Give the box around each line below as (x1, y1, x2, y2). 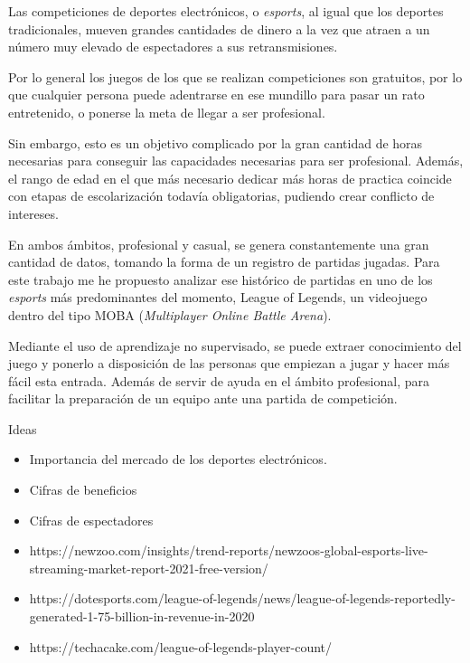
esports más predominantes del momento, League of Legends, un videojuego (8, 288, 428, 307)
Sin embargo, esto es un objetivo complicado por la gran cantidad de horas (8, 133, 423, 152)
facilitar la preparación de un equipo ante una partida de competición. (8, 389, 398, 408)
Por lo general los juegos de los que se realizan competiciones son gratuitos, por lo (8, 67, 463, 86)
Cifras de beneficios (29, 480, 137, 499)
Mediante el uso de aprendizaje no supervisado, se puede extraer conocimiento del (8, 336, 462, 355)
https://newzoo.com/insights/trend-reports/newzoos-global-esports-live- (29, 541, 428, 560)
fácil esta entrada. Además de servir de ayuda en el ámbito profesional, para (8, 371, 429, 390)
